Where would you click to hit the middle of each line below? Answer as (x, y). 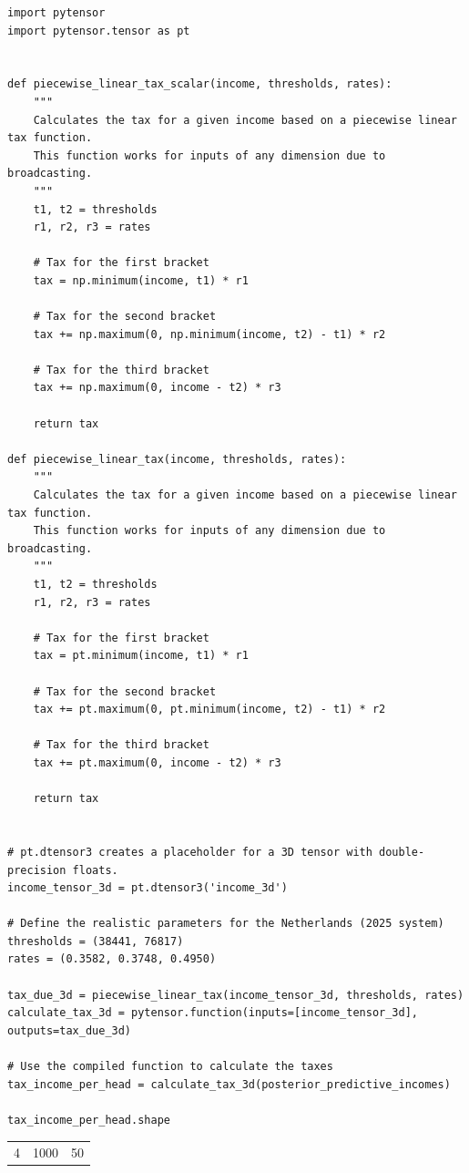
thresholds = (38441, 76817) (96, 941)
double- (402, 852)
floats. (95, 870)
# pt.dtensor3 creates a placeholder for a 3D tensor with (190, 852)
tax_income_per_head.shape (89, 1120)
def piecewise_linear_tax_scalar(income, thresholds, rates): (200, 84)
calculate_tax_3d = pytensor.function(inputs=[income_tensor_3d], (213, 1013)
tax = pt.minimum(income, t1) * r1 (141, 656)
